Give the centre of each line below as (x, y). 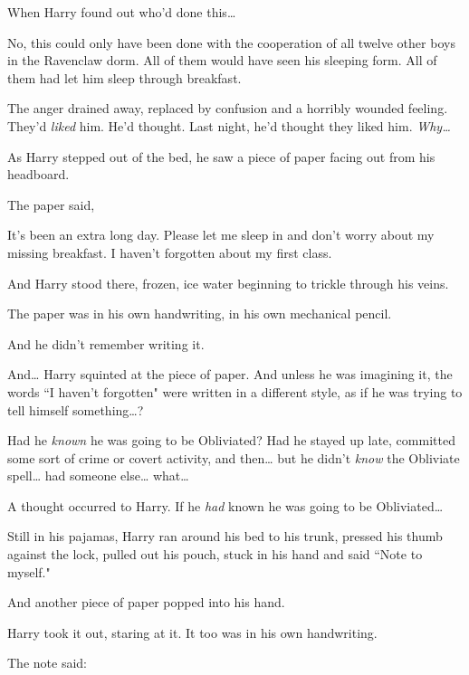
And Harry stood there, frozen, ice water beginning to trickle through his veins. (228, 283)
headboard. (38, 174)
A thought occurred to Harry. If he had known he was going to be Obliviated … (225, 505)
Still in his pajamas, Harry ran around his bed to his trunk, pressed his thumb (225, 536)
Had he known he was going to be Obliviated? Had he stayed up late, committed (231, 440)
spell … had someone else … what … (98, 475)
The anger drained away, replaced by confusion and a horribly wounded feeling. (228, 108)
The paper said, (51, 204)
